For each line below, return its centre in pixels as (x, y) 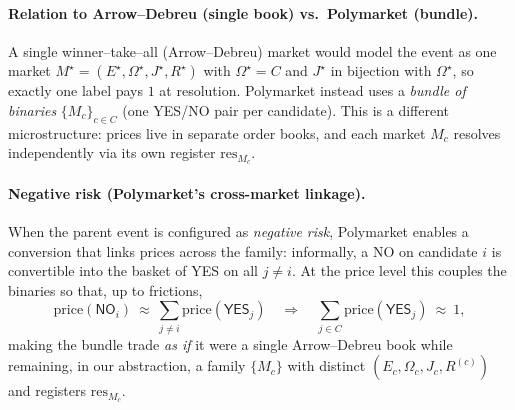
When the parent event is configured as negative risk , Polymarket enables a (238, 231)
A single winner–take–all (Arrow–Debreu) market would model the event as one (252, 50)
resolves (477, 132)
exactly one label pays (76, 90)
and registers (47, 390)
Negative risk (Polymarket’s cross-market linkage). (187, 192)
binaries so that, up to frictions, (105, 289)
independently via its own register (112, 152)
